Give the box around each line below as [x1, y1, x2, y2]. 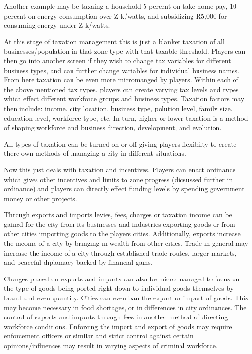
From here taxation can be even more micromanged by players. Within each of [4, 75, 238, 85]
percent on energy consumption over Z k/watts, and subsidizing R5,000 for [4, 10, 227, 20]
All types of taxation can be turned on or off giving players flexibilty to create [4, 138, 237, 149]
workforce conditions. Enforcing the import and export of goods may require [4, 321, 232, 331]
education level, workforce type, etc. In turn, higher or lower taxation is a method [4, 112, 248, 123]
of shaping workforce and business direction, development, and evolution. [4, 122, 222, 132]
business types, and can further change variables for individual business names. [4, 65, 239, 75]
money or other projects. [4, 193, 77, 203]
